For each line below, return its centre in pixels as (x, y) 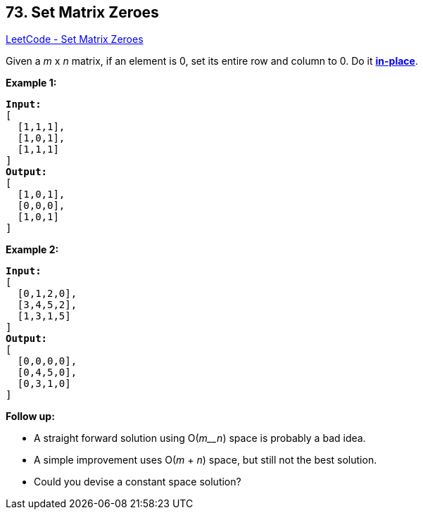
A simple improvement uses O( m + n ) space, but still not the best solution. (206, 460)
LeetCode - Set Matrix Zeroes (75, 39)
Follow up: (30, 417)
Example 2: (32, 250)
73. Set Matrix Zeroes (82, 12)
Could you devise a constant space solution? (138, 482)
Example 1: (31, 83)
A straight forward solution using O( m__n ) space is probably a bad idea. (200, 438)
